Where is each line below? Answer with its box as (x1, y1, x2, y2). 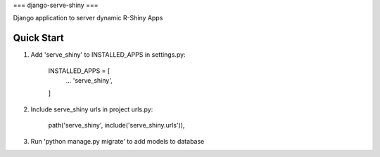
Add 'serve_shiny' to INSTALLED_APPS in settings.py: (30, 50, 186, 59)
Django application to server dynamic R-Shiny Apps (13, 14, 163, 22)
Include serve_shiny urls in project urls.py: (30, 105, 153, 114)
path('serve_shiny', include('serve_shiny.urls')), (48, 121, 185, 130)
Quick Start (13, 32, 64, 44)
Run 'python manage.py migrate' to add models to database (30, 137, 205, 145)
